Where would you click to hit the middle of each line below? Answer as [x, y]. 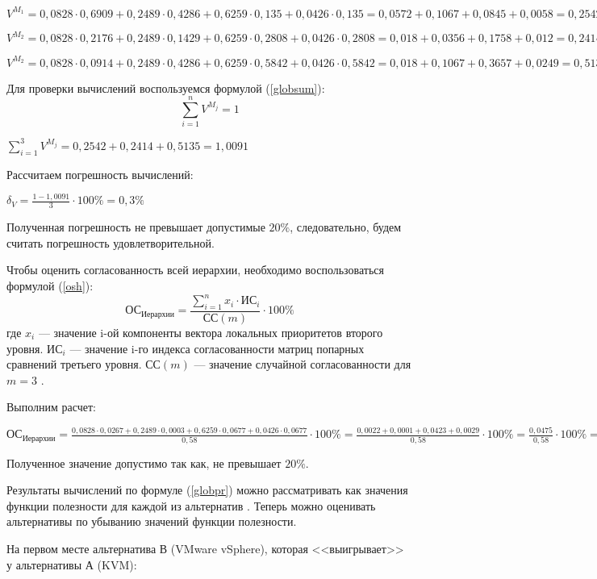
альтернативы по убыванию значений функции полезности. [152, 521]
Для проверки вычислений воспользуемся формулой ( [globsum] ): [166, 87]
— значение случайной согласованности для [303, 364]
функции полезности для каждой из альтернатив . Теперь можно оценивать [191, 505]
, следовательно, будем [346, 227]
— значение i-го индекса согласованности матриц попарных [217, 348]
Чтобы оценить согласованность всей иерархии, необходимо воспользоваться [195, 270]
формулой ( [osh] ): [50, 286]
